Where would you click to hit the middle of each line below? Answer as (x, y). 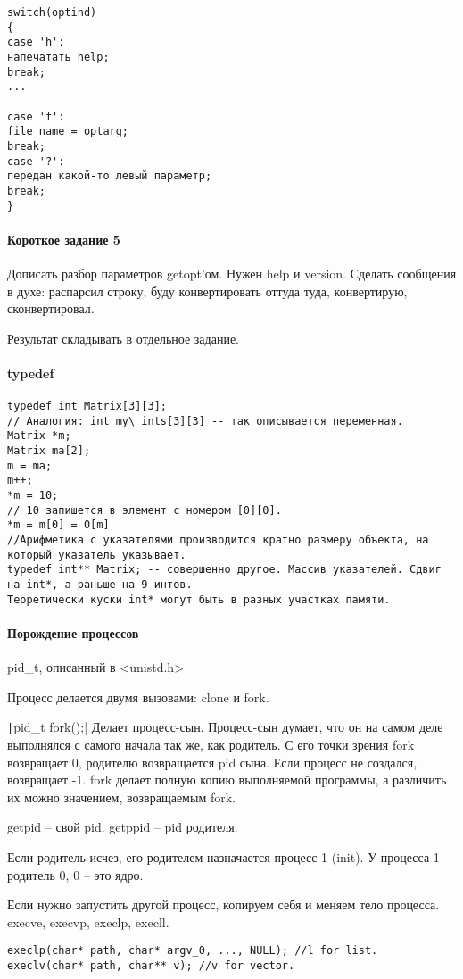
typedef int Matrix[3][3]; (87, 407)
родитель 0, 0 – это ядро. (75, 874)
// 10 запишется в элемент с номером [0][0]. (145, 510)
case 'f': (36, 116)
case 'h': (36, 42)
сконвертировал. (51, 308)
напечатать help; (58, 57)
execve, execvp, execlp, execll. (88, 921)
